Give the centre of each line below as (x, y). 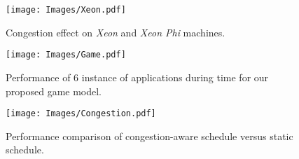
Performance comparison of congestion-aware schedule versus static (149, 136)
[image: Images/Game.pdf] (66, 55)
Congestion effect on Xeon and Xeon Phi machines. (116, 32)
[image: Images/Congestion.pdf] (81, 114)
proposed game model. (54, 91)
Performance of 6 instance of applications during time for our (137, 77)
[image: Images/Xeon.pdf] (66, 10)
